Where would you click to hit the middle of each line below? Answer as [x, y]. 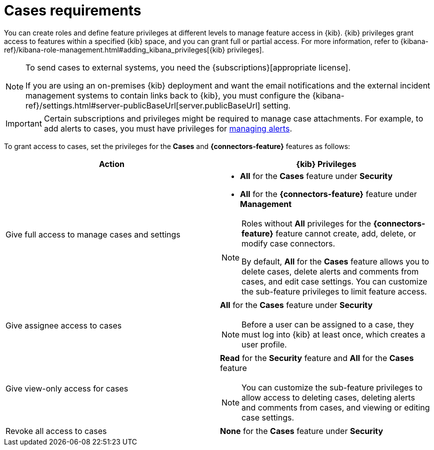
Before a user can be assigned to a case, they [328, 324]
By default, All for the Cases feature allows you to [335, 261]
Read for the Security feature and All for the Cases [317, 358]
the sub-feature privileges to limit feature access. [334, 291]
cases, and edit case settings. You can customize [334, 281]
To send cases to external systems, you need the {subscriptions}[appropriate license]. [188, 67]
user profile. [264, 344]
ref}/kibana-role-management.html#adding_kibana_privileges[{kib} [115, 49]
